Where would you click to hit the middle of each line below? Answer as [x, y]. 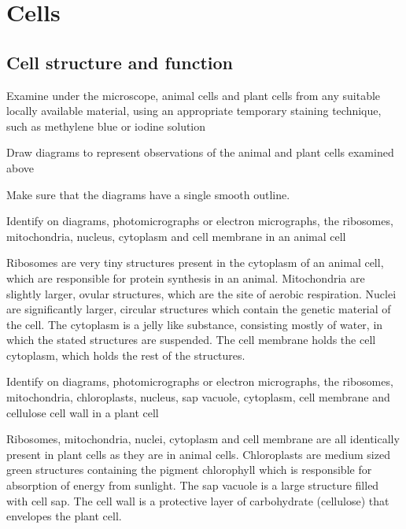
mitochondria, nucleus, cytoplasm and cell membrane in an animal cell [176, 236]
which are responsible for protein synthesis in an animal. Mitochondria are [186, 277]
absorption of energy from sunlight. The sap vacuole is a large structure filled [193, 485]
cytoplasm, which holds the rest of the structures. [126, 355]
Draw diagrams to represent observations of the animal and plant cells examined [200, 152]
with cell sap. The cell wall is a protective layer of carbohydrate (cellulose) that [198, 500]
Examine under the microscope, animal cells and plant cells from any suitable [194, 95]
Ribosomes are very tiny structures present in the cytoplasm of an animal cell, [195, 263]
